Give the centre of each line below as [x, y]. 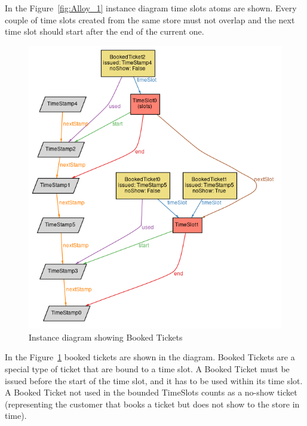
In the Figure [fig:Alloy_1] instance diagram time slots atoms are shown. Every [151, 8]
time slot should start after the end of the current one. [105, 31]
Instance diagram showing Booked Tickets [106, 337]
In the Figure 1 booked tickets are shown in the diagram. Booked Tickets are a [150, 357]
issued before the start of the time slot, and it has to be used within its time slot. [154, 380]
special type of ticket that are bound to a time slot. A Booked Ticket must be [147, 368]
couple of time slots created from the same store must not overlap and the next [150, 19]
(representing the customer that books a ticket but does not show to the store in [152, 404]
